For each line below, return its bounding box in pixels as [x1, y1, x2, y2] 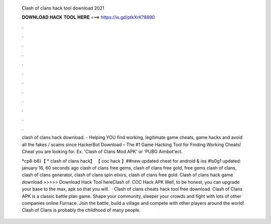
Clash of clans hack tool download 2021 [22, 5, 105, 11]
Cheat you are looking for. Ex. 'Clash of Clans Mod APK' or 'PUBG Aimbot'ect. [22, 148, 183, 155]
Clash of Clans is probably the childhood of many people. [22, 207, 141, 213]
